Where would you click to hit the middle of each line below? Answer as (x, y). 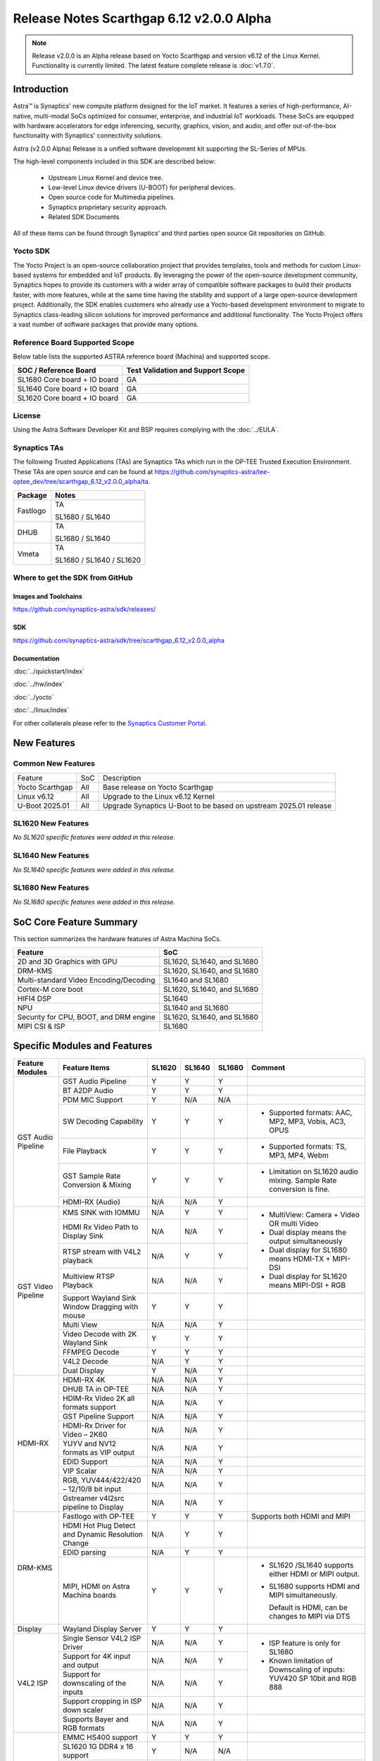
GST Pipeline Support (98, 1416)
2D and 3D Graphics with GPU (67, 962)
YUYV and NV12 (89, 1443)
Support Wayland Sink (99, 1298)
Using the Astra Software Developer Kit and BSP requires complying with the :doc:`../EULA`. (146, 430)
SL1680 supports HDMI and (314, 1586)
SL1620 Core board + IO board (68, 398)
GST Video (35, 1286)
